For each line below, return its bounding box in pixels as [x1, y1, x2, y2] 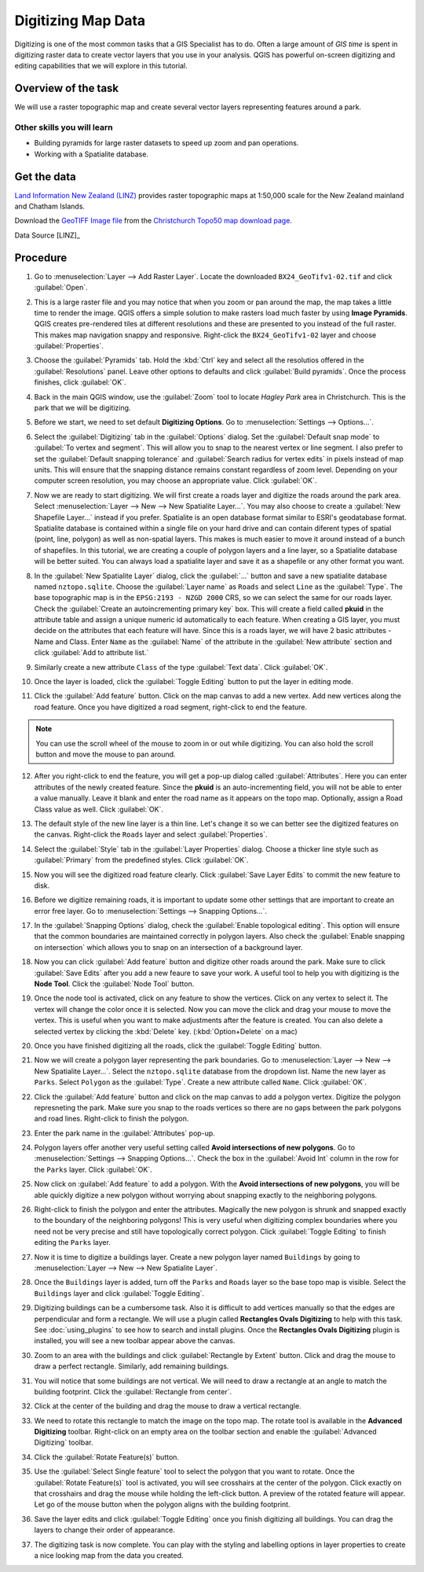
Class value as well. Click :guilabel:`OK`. [34, 804, 164, 814]
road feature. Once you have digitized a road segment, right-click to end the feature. [34, 702, 308, 712]
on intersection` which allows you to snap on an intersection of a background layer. [34, 942, 303, 952]
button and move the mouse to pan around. [35, 749, 176, 759]
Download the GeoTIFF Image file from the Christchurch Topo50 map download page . [14, 216, 292, 226]
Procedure [14, 251, 68, 264]
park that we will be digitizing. [34, 403, 131, 413]
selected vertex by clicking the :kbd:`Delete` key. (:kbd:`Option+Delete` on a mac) [34, 1026, 298, 1036]
